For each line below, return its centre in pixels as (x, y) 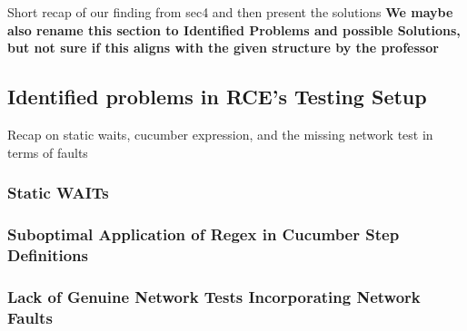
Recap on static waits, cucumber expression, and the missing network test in (220, 134)
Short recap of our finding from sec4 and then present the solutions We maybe (230, 12)
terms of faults (48, 152)
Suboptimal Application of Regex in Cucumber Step (204, 234)
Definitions (48, 254)
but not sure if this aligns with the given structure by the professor (223, 48)
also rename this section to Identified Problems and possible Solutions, (234, 29)
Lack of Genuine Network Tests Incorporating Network (214, 296)
